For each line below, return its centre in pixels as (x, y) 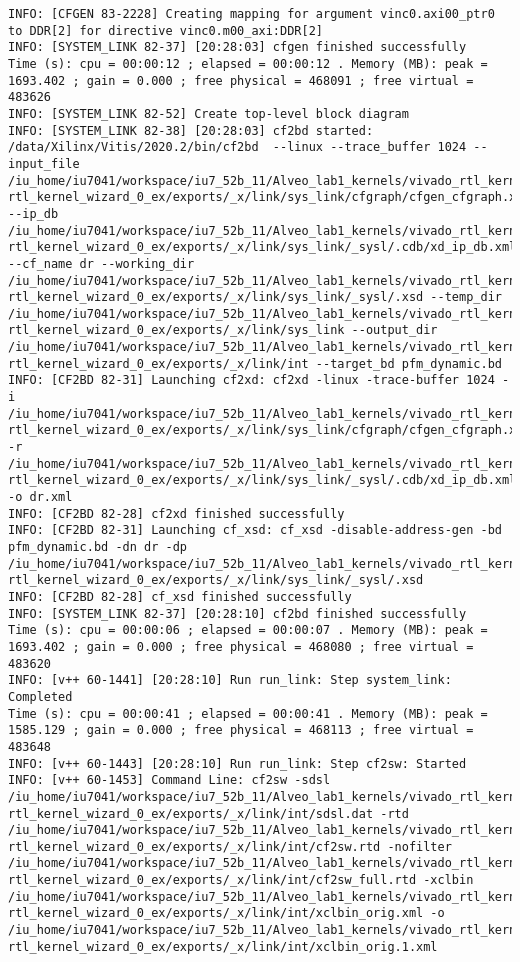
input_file (44, 163)
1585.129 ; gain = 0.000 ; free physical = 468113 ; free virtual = (241, 730)
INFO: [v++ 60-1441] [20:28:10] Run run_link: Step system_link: (230, 680)
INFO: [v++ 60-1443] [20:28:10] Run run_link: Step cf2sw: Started (237, 763)
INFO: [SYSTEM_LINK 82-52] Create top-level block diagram (208, 113)
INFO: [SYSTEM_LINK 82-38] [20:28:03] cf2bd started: (191, 130)
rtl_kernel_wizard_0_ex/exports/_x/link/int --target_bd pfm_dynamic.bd (255, 363)
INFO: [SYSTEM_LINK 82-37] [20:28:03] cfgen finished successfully (237, 47)
